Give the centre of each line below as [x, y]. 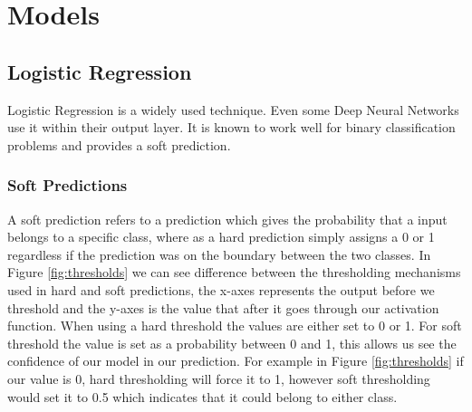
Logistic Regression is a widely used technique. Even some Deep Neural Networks [233, 109]
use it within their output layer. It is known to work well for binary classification [231, 127]
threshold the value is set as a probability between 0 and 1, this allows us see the [232, 343]
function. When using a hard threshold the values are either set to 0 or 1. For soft [235, 326]
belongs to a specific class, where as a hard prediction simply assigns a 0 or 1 [221, 237]
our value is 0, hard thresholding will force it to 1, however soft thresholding [219, 378]
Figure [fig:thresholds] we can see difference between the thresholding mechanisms [234, 272]
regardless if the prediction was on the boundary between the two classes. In [219, 254]
